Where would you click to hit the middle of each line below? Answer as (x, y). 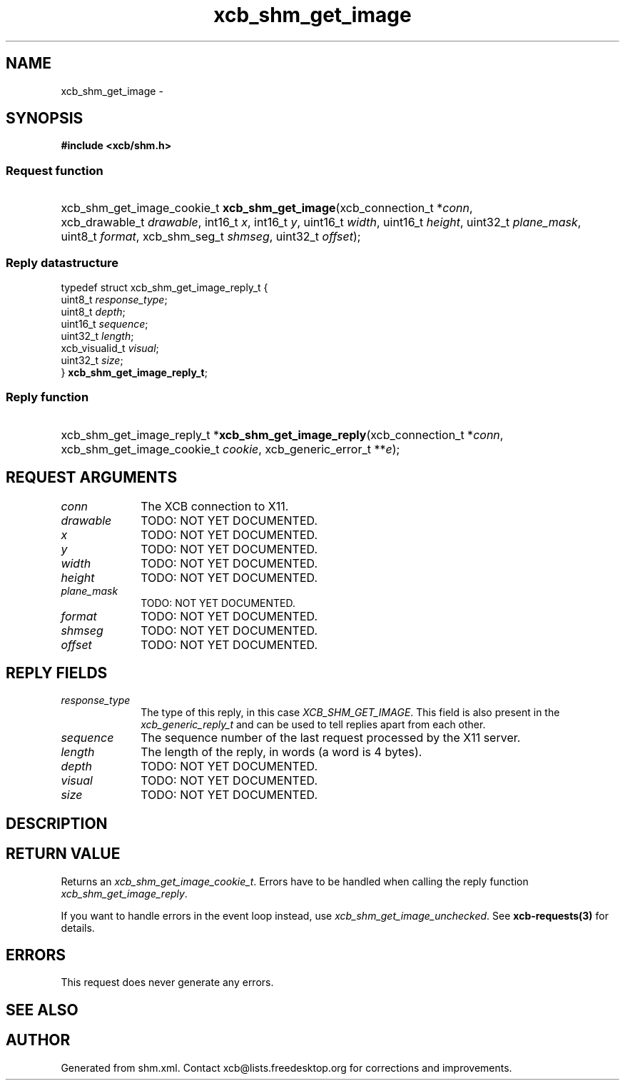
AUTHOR (38, 1040)
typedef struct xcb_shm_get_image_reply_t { (164, 287)
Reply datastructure (62, 262)
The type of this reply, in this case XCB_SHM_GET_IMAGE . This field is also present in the (350, 713)
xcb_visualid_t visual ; (110, 348)
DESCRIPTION (57, 823)
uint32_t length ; (97, 336)
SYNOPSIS (45, 119)
